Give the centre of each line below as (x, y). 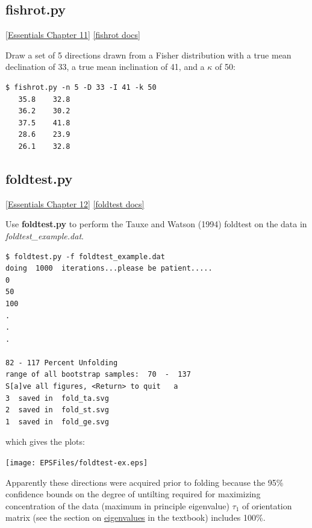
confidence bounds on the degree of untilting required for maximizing (133, 494)
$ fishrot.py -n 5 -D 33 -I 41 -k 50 (81, 87)
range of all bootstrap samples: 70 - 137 (98, 375)
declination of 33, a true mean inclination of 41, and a (105, 67)
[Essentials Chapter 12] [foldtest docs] (75, 203)
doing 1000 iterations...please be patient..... (109, 269)
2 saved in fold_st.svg (57, 410)
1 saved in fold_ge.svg (57, 422)
